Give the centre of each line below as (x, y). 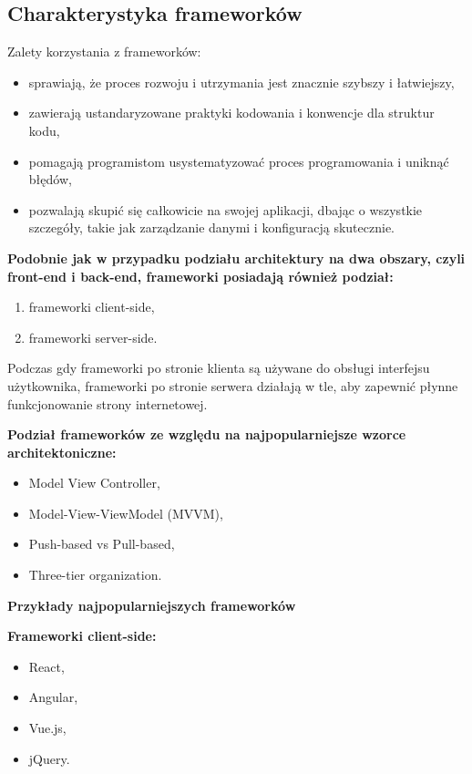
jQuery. (49, 758)
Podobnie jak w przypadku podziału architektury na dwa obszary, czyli (236, 258)
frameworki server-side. (93, 337)
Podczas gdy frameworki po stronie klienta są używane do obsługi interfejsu (219, 368)
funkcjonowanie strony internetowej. (108, 403)
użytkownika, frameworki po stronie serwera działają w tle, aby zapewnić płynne (233, 385)
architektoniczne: (62, 452)
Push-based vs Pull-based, (102, 544)
